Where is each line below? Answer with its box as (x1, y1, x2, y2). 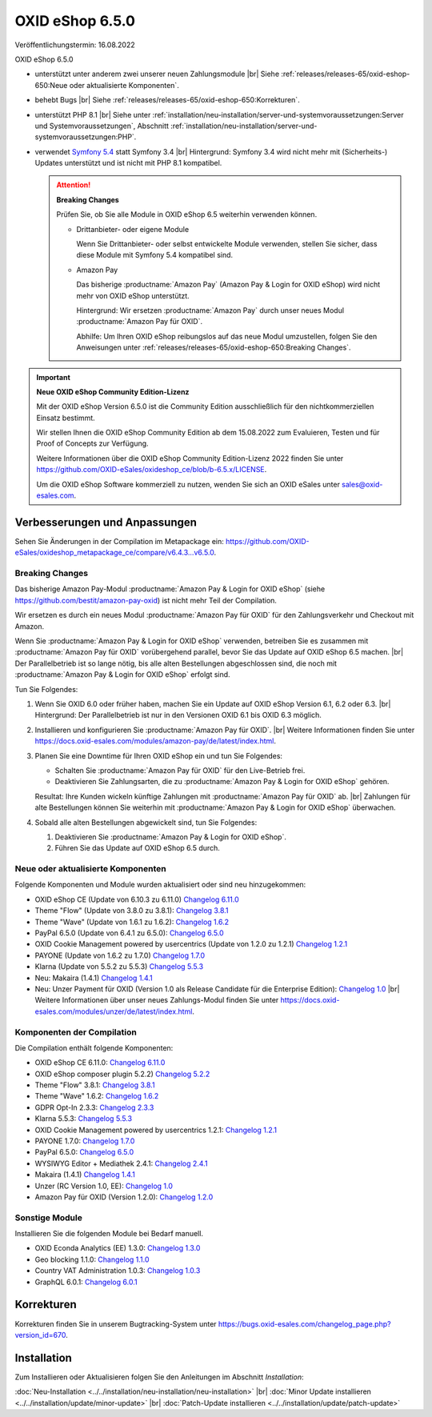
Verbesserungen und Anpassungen (14, 515, 198, 529)
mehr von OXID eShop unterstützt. (76, 290, 190, 300)
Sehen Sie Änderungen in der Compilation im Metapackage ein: (14, 536, 224, 546)
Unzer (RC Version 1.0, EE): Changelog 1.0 (34, 1181, 174, 1191)
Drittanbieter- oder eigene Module (76, 224, 190, 234)
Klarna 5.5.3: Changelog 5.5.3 (34, 1114, 132, 1123)
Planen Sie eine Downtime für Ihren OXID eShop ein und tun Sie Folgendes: (34, 751, 283, 760)
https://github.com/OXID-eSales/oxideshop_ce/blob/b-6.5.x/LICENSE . (36, 465, 267, 474)
